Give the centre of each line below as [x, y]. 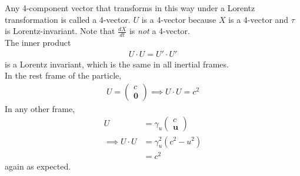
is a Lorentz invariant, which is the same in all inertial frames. [117, 64]
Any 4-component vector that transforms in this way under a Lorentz [130, 8]
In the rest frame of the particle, [63, 75]
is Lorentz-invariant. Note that [60, 31]
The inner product [38, 43]
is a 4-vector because [179, 19]
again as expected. [38, 166]
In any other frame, [40, 108]
